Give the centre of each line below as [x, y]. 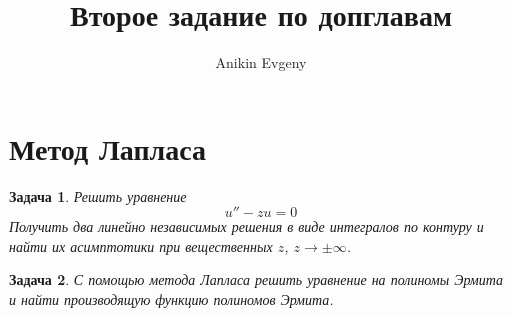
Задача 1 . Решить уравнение [98, 195]
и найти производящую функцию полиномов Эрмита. [171, 299]
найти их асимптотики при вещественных [141, 245]
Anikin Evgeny [261, 62]
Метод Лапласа [108, 147]
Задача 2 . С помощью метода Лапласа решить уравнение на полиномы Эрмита [256, 279]
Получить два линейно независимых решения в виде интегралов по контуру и [246, 226]
